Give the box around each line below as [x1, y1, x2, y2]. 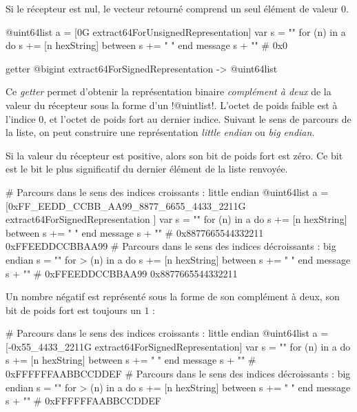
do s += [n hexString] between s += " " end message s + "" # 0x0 [6, 38, 288, 52]
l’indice [6, 111, 36, 126]
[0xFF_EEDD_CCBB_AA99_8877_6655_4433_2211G [6, 198, 246, 213]
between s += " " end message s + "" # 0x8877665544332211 [6, 225, 264, 239]
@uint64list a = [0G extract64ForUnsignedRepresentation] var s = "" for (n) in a [6, 24, 346, 39]
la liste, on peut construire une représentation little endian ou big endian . [6, 125, 315, 139]
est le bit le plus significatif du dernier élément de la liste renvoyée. [6, 161, 288, 176]
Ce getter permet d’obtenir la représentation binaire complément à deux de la [6, 84, 331, 99]
